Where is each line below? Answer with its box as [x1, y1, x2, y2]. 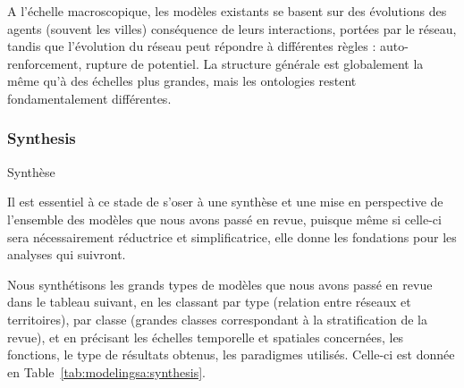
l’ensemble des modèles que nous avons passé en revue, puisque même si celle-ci [7, 209, 442, 228]
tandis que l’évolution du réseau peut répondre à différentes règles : [7, 37, 376, 55]
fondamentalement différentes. [7, 89, 172, 107]
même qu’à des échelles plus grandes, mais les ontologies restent [7, 72, 357, 90]
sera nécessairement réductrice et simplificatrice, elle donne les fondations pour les [7, 227, 457, 246]
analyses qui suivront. [7, 245, 126, 264]
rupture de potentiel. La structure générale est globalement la [85, 54, 424, 72]
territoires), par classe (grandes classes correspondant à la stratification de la [7, 309, 427, 328]
